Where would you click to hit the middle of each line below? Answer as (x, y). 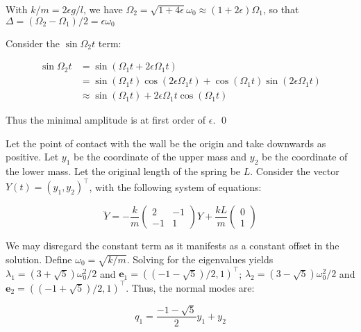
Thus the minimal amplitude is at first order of (106, 120)
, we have (103, 9)
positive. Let (32, 157)
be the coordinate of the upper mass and (160, 157)
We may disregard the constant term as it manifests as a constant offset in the (173, 246)
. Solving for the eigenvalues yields (200, 259)
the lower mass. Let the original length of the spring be (123, 171)
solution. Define (39, 259)
